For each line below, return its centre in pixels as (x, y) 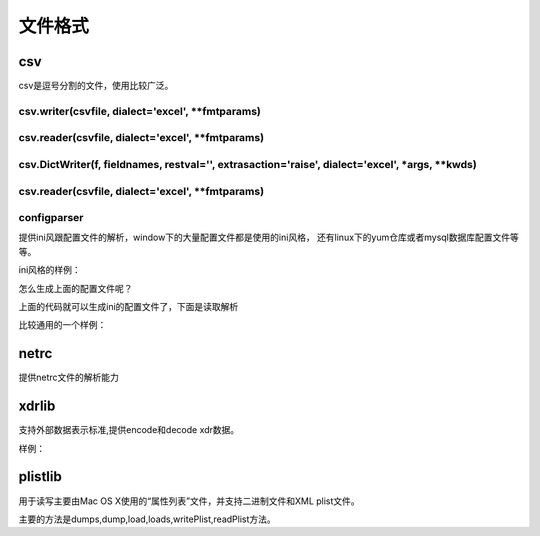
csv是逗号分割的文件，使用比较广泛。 (96, 86)
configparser (51, 218)
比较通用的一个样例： (62, 325)
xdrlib (37, 406)
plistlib (40, 476)
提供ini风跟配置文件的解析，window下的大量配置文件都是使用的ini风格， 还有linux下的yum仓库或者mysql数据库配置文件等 (268, 237)
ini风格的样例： (50, 270)
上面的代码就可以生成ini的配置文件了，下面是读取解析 (128, 307)
